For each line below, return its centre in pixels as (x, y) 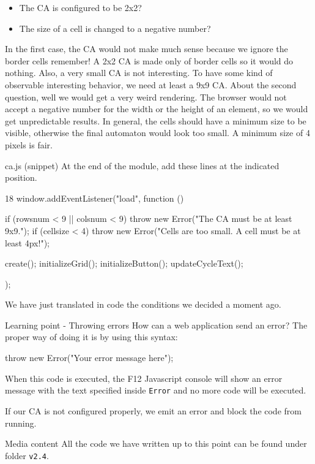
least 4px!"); (27, 242)
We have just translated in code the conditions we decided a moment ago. (143, 304)
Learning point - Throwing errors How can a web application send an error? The (156, 325)
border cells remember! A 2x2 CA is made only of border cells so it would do (149, 60)
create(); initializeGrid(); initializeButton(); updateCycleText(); (124, 263)
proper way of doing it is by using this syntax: (91, 337)
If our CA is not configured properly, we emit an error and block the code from (153, 410)
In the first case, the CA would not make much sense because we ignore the (146, 49)
